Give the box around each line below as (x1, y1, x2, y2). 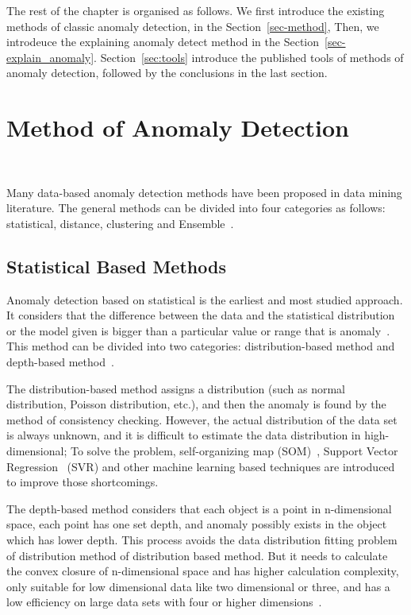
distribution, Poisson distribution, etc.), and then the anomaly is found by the (6, 396, 386, 412)
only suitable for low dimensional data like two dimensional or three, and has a (6, 578, 390, 594)
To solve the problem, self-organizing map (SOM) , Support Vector (70, 443, 398, 459)
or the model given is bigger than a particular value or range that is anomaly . (6, 322, 390, 338)
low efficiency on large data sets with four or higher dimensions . (6, 594, 322, 610)
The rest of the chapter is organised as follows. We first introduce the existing (6, 2, 385, 18)
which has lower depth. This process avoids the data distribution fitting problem (6, 531, 398, 547)
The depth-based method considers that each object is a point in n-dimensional (6, 500, 392, 516)
